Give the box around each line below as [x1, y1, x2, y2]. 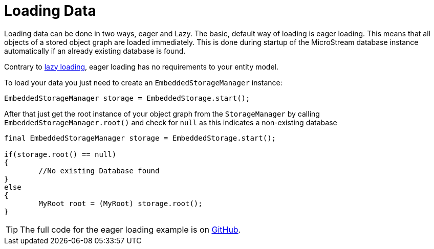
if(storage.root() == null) [4, 150, 117, 159]
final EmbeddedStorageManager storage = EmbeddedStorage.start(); [4, 133, 276, 142]
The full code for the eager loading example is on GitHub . [20, 224, 241, 235]
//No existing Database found [38, 166, 160, 175]
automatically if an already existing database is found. [4, 46, 186, 55]
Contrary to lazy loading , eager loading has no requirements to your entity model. [4, 62, 279, 71]
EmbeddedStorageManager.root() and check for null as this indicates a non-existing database [4, 118, 337, 127]
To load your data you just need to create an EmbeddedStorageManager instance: [4, 78, 283, 87]
